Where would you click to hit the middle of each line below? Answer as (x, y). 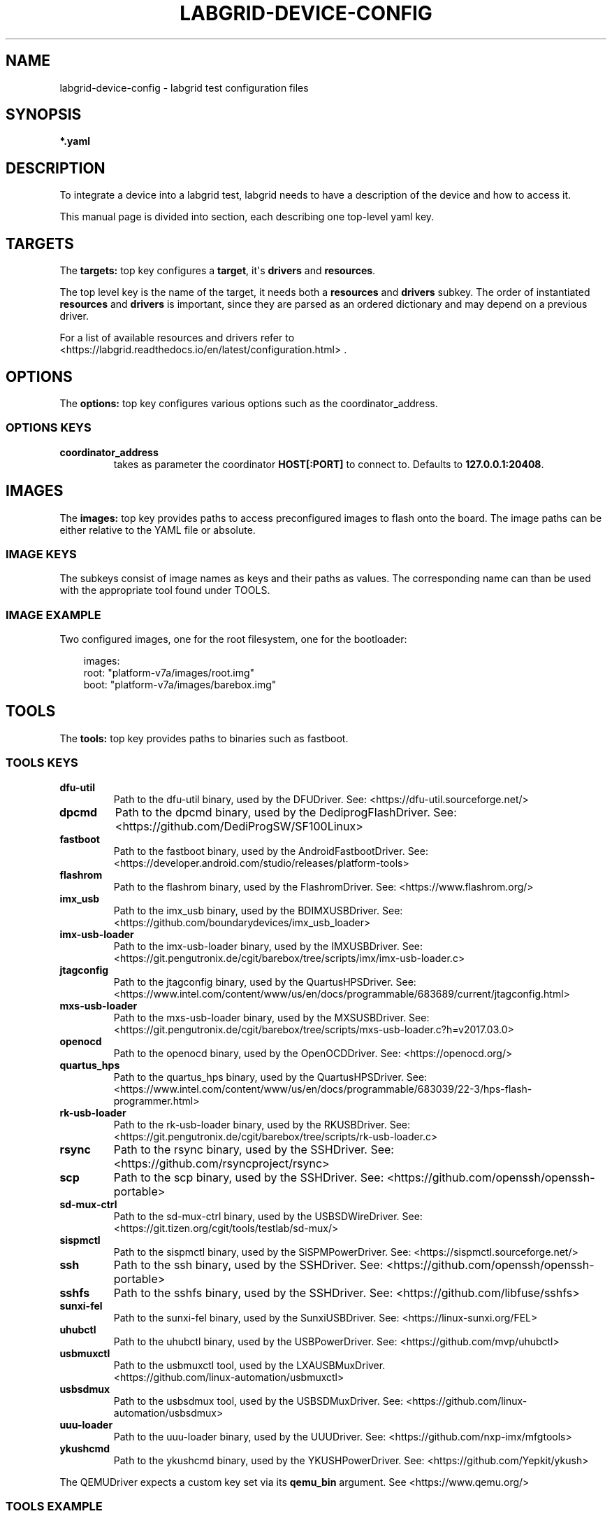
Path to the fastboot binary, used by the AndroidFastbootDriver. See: (271, 851)
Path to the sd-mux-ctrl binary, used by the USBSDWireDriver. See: (268, 1216)
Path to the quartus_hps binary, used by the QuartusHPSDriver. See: (270, 1077)
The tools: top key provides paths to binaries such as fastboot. (204, 738)
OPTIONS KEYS (49, 428)
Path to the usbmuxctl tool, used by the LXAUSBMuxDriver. (249, 1365)
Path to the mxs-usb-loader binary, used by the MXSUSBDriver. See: (271, 1017)
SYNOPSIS (44, 115)
